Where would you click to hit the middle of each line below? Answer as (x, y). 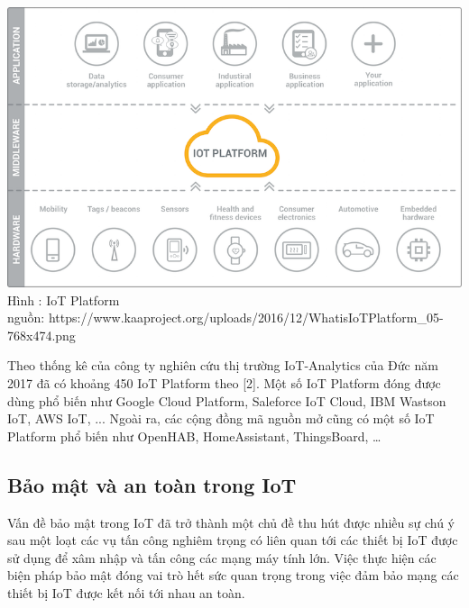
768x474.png (41, 335)
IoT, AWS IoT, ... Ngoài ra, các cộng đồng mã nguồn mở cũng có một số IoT (221, 418)
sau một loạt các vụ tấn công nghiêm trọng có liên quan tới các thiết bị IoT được (233, 540)
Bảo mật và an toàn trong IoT (152, 484)
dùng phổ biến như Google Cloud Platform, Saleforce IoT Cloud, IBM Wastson (227, 400)
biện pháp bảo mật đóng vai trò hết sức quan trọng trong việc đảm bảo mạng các (233, 575)
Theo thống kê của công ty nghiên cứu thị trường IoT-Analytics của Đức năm (223, 365)
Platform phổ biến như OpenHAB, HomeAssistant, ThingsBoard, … (194, 436)
